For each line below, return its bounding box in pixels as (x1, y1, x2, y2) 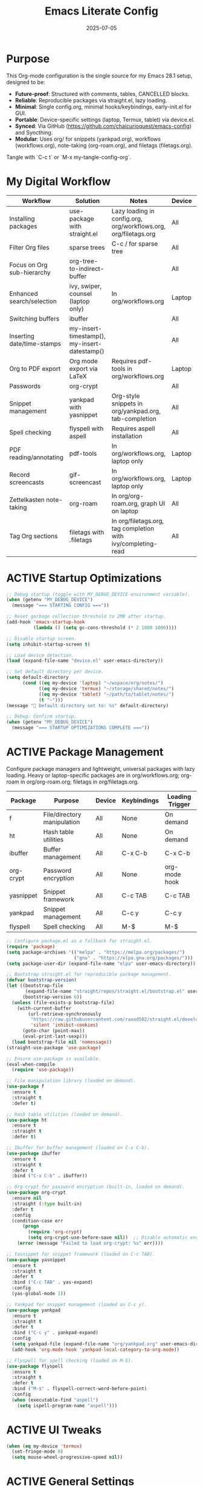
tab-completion (111, 414, 157, 422)
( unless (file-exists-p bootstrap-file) (11, 999, 115, 1005)
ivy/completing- (111, 539, 158, 548)
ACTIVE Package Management (6, 745, 164, 759)
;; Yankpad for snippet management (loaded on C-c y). (6, 1301, 147, 1307)
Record (9, 470, 30, 479)
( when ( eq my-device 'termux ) (6, 1443, 83, 1449)
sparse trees (69, 243, 105, 252)
